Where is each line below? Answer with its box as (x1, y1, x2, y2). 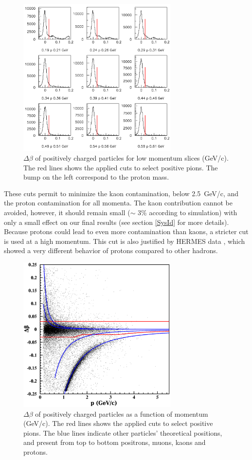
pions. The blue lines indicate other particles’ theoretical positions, (23, 427, 222, 438)
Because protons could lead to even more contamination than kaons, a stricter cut (4, 226, 249, 237)
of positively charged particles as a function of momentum (35, 408, 208, 419)
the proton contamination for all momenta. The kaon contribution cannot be (4, 198, 233, 208)
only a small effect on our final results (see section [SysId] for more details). (4, 217, 229, 227)
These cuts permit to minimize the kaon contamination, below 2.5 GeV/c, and (4, 188, 239, 198)
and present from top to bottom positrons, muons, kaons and (23, 437, 206, 447)
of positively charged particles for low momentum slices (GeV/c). (35, 152, 229, 163)
